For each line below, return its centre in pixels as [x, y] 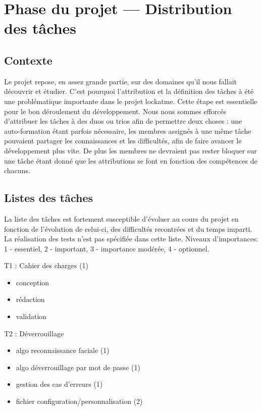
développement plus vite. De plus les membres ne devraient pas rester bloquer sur [130, 150]
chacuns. [17, 170]
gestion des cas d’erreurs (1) [59, 384]
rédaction [30, 299]
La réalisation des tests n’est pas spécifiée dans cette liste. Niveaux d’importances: [131, 239]
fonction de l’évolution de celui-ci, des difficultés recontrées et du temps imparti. [128, 228]
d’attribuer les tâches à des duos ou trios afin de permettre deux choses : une [123, 121]
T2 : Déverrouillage [34, 333]
